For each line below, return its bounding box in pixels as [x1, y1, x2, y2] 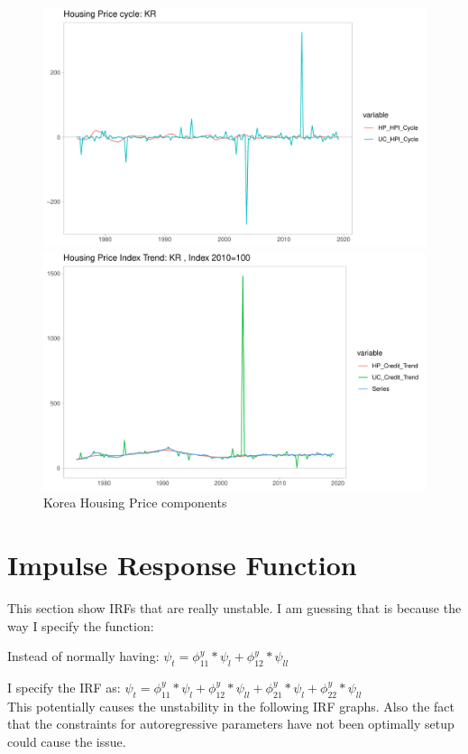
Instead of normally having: [7, 647, 160, 666]
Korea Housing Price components [43, 493, 227, 512]
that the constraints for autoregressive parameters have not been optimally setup [7, 714, 454, 733]
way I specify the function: [7, 616, 154, 635]
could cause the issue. [7, 731, 126, 750]
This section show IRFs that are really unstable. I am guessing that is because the [7, 598, 462, 617]
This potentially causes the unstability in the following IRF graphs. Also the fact [7, 696, 454, 715]
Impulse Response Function [7, 545, 357, 582]
